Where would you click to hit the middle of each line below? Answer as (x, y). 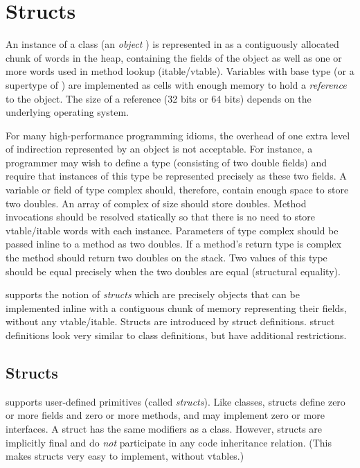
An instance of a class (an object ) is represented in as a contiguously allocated (172, 44)
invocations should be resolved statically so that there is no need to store (161, 217)
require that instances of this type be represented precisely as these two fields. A (176, 176)
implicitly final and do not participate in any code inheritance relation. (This (169, 442)
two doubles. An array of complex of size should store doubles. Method (156, 203)
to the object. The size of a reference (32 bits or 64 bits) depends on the (159, 98)
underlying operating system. (67, 112)
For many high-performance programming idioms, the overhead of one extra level (178, 135)
